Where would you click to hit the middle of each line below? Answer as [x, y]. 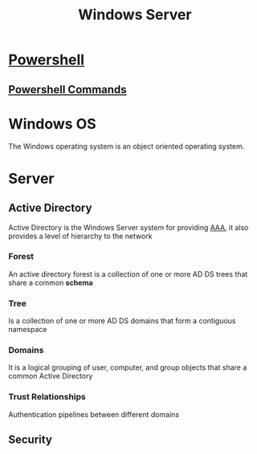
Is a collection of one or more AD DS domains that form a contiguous [122, 321]
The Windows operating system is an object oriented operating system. [126, 146]
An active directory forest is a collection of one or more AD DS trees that [128, 274]
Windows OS [52, 124]
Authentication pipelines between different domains [94, 414]
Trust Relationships [47, 397]
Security [30, 440]
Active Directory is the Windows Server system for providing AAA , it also [128, 227]
